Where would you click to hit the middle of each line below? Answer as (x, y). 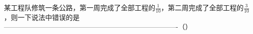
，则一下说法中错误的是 (42, 17)
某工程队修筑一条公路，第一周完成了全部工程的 (80, 7)
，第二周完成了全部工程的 (202, 7)
